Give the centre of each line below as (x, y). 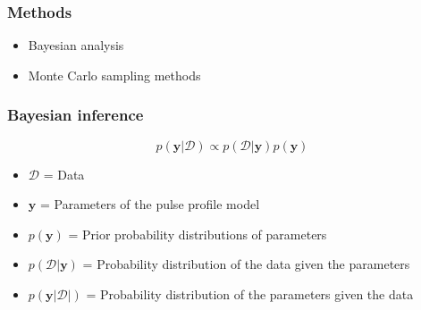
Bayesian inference (76, 115)
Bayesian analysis (76, 45)
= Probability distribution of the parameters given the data (250, 294)
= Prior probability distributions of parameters (198, 234)
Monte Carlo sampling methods (114, 75)
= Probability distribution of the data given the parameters (246, 264)
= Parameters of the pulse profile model (150, 204)
